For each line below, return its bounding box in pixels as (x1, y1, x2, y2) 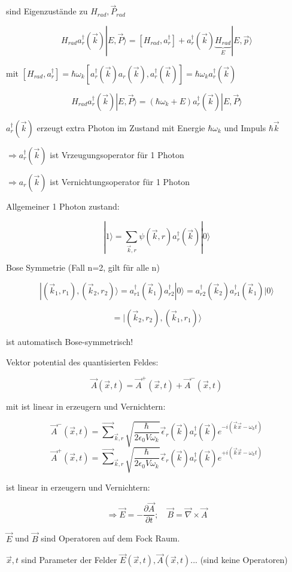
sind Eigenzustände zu (6, 5, 88, 17)
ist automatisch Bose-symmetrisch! (6, 335, 133, 347)
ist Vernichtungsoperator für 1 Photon (50, 175, 190, 187)
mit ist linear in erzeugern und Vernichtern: (6, 400, 166, 412)
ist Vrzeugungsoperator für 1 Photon (50, 148, 184, 161)
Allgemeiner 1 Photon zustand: (6, 199, 120, 212)
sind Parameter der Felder (21, 553, 117, 566)
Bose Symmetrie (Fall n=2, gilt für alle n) (6, 261, 160, 274)
